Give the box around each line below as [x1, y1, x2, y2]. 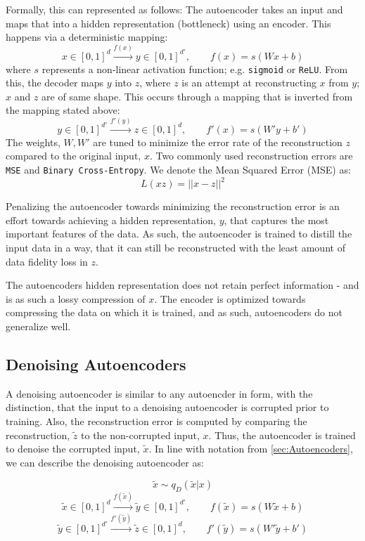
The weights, [6, 134, 60, 149]
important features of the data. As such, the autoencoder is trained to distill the [6, 226, 352, 241]
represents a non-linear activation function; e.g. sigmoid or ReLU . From [41, 61, 348, 76]
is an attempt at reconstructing [181, 75, 316, 90]
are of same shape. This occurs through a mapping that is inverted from [41, 89, 353, 103]
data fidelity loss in [6, 254, 88, 268]
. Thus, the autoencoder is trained [208, 427, 356, 442]
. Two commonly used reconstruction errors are [149, 148, 353, 163]
